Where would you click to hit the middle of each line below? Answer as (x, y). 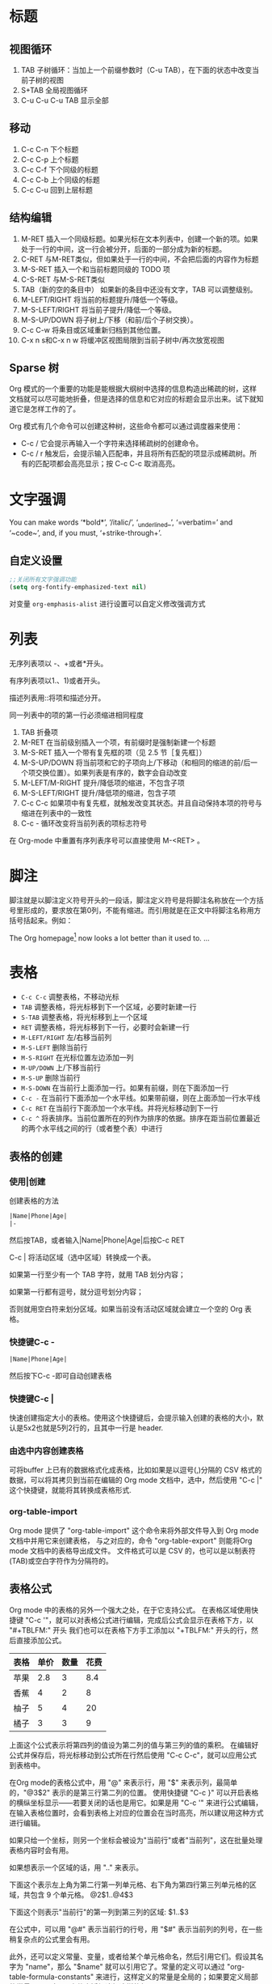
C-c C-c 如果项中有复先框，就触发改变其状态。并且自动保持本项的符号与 (141, 803)
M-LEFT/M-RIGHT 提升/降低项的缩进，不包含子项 (103, 783)
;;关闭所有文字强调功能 (43, 580)
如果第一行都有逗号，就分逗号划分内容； (76, 1291)
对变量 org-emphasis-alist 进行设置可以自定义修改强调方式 (107, 603)
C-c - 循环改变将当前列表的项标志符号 (84, 823)
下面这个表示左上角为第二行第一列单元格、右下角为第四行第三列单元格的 (129, 1884)
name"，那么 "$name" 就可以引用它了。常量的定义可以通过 (127, 1966)
